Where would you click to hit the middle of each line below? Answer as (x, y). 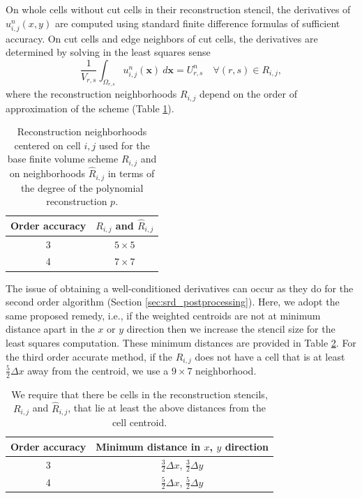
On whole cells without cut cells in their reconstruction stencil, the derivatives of (178, 9)
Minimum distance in (148, 446)
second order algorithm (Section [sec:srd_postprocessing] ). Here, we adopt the (173, 302)
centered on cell (47, 145)
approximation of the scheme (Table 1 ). (90, 108)
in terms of (131, 173)
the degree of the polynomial (82, 187)
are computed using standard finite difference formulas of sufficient (197, 23)
